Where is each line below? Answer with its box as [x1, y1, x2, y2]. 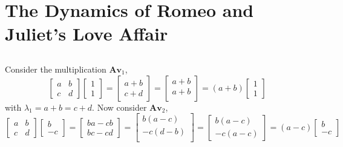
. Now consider [92, 100, 147, 113]
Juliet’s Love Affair [5, 21, 168, 46]
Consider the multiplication [5, 62, 106, 75]
